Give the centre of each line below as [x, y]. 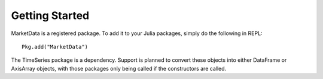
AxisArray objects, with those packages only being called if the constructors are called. [119, 68]
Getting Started [50, 15]
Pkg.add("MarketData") [55, 47]
